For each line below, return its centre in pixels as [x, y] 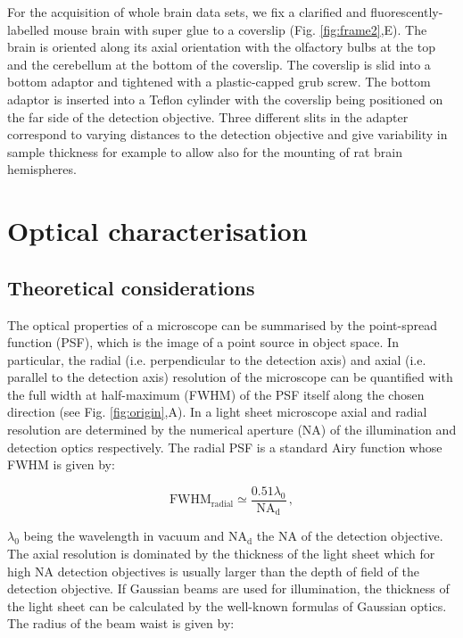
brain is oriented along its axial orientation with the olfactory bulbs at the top [221, 47]
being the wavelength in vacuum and [124, 536]
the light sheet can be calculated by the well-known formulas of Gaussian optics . [227, 605]
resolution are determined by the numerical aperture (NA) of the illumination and [232, 430]
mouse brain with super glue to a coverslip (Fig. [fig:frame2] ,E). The [240, 29]
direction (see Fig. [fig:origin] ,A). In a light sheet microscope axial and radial [217, 412]
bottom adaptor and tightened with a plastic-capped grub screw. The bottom [219, 82]
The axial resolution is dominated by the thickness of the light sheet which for [221, 553]
